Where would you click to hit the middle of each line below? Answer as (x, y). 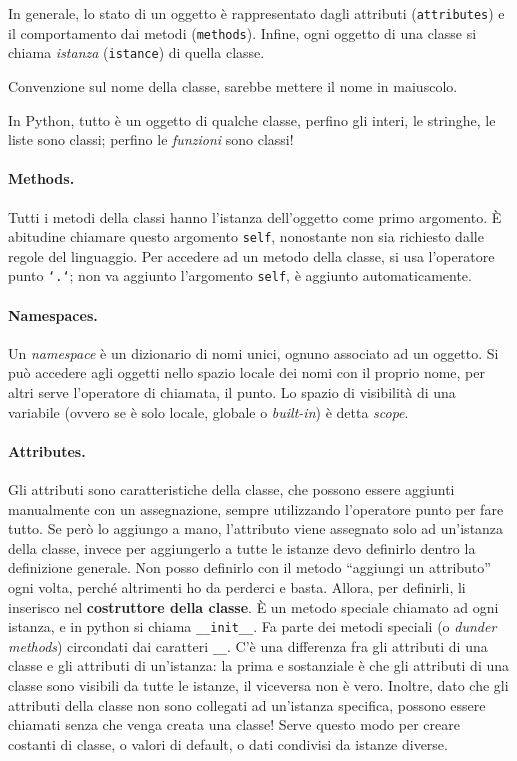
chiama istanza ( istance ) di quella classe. (136, 52)
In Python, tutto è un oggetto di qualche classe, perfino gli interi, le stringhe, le (252, 119)
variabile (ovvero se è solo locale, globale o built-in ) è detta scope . (208, 411)
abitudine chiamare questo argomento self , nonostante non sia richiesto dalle (246, 236)
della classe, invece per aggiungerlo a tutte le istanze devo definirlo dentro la (242, 547)
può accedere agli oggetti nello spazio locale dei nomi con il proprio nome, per (246, 372)
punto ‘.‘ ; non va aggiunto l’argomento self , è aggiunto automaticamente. (240, 275)
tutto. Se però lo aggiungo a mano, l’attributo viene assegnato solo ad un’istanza (256, 528)
